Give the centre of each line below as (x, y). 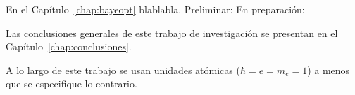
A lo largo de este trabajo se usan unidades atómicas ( (123, 70)
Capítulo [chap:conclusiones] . (69, 46)
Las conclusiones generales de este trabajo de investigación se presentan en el (172, 32)
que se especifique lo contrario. (71, 83)
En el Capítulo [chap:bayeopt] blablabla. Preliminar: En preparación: (155, 9)
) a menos (329, 70)
